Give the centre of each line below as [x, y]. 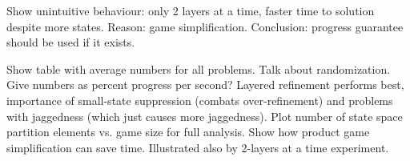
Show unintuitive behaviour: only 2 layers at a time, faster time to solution [191, 10]
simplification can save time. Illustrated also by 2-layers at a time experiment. [198, 147]
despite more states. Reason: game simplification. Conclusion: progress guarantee [205, 26]
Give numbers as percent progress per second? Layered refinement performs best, [205, 85]
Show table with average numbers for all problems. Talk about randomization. [199, 68]
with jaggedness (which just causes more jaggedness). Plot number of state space [205, 116]
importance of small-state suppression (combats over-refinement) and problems [200, 100]
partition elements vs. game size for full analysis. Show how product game [188, 132]
